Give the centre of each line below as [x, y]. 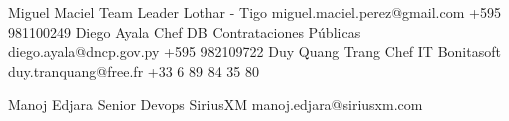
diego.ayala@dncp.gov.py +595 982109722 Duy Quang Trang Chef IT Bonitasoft [254, 51]
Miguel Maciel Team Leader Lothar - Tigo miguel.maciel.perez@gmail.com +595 [254, 12]
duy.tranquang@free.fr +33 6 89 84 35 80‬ [134, 70]
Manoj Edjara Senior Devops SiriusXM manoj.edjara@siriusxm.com [215, 104]
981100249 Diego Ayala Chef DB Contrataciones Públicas [184, 31]
